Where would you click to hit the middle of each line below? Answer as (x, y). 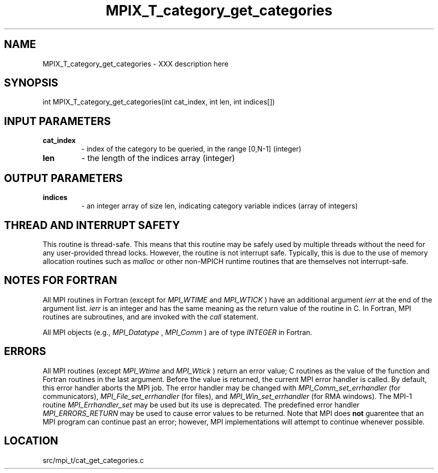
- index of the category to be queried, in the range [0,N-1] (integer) (191, 149)
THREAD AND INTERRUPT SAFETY (92, 225)
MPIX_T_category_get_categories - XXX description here (135, 63)
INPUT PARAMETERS (57, 121)
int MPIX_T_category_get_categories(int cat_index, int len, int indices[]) (159, 102)
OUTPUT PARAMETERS (63, 178)
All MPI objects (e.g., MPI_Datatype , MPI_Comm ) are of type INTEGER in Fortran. (177, 332)
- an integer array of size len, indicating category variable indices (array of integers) (219, 206)
